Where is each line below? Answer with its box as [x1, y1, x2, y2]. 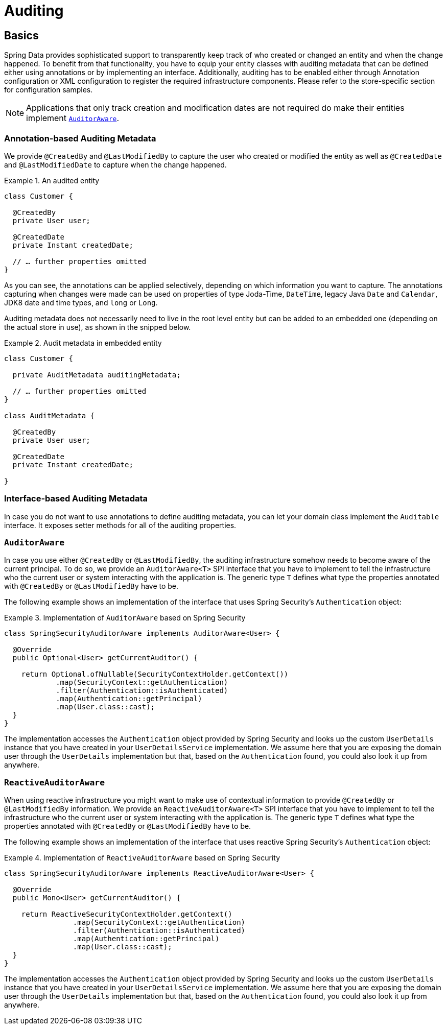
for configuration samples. [4, 85, 93, 94]
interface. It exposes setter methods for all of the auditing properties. [4, 520, 237, 530]
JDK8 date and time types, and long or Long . [4, 298, 158, 307]
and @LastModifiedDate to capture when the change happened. [4, 160, 227, 169]
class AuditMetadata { [4, 411, 95, 420]
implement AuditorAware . [26, 113, 120, 124]
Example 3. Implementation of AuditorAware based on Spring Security [4, 613, 246, 623]
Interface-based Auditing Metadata [4, 493, 148, 504]
